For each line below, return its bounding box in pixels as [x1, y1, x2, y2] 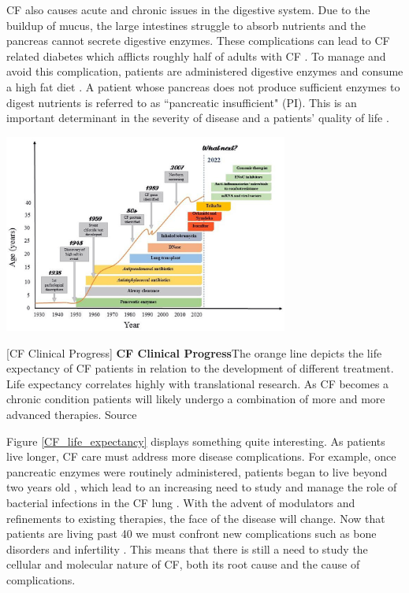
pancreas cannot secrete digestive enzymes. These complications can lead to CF [6, 32, 390, 49]
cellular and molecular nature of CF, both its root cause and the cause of [6, 556, 360, 573]
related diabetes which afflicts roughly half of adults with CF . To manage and [6, 47, 386, 64]
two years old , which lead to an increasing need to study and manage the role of [6, 479, 397, 495]
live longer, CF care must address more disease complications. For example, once [6, 448, 396, 465]
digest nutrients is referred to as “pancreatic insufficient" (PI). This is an [6, 94, 357, 110]
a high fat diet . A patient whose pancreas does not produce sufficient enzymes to [6, 78, 400, 95]
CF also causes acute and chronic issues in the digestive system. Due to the [6, 2, 370, 17]
